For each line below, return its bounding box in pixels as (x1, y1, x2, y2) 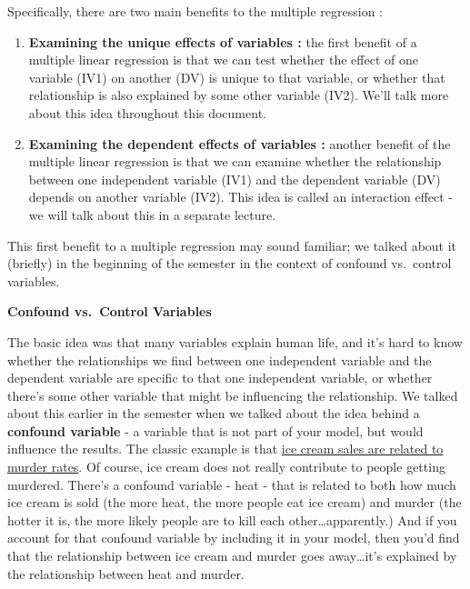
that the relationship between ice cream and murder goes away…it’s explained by (7, 546, 457, 565)
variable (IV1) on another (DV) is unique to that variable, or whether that (28, 67, 445, 86)
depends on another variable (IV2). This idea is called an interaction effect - (28, 187, 454, 206)
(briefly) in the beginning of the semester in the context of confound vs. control (7, 254, 452, 273)
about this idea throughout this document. (28, 103, 266, 122)
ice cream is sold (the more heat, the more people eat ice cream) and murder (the (7, 493, 462, 512)
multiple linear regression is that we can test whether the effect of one (28, 50, 418, 69)
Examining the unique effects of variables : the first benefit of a (28, 32, 417, 51)
